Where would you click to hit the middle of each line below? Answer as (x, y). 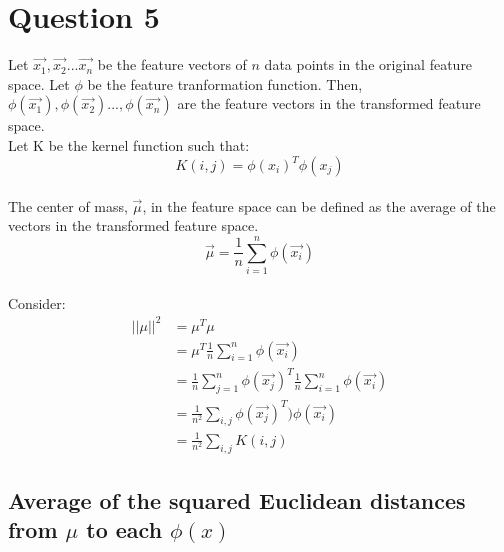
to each (124, 529)
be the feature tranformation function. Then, (225, 83)
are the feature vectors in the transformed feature (329, 103)
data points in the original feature (368, 64)
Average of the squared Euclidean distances (237, 500)
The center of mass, (68, 205)
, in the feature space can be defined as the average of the (319, 205)
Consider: (37, 302)
